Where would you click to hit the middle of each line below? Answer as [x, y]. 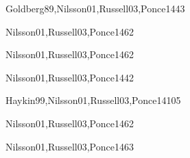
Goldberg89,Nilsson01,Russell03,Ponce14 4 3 [95, 8]
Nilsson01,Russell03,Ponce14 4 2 [70, 77]
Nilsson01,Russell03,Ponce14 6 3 [70, 146]
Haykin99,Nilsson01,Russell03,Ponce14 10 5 [93, 100]
